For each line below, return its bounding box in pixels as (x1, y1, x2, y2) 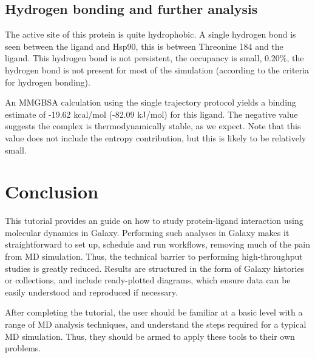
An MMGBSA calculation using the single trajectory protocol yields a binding (5, 96, 296, 109)
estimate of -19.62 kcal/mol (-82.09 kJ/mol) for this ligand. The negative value (5, 107, 298, 120)
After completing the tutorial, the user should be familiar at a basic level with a (5, 306, 303, 319)
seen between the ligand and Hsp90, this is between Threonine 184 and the (5, 39, 283, 52)
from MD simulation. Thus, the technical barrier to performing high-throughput (5, 250, 303, 263)
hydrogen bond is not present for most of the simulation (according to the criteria (5, 63, 310, 76)
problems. (5, 342, 41, 354)
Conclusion (5, 179, 99, 204)
